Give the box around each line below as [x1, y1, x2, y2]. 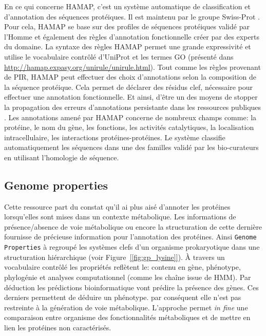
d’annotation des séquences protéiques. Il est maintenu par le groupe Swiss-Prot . [4, 11, 260, 22]
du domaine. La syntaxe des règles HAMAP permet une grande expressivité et [4, 41, 251, 52]
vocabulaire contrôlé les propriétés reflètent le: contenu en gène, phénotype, [4, 262, 241, 272]
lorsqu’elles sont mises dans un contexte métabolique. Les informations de [4, 211, 236, 222]
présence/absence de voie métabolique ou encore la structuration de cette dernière [4, 221, 262, 232]
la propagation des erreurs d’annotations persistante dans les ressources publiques [4, 101, 261, 112]
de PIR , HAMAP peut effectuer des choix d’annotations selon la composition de [4, 71, 256, 82]
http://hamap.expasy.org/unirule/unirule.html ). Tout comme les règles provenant [4, 61, 261, 72]
